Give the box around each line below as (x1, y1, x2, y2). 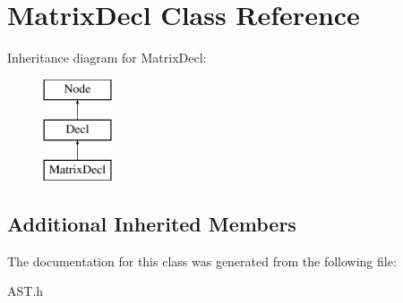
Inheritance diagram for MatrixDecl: (7, 48, 207, 67)
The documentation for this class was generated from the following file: (7, 251, 397, 270)
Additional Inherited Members (7, 210, 296, 238)
